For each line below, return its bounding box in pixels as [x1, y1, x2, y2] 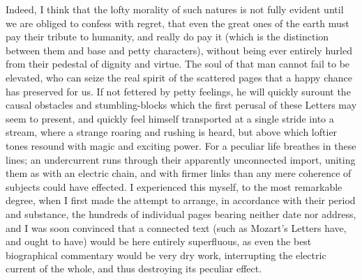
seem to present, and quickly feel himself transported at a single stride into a [6, 111, 334, 125]
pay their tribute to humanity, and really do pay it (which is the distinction [6, 29, 329, 44]
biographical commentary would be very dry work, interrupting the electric [6, 247, 326, 262]
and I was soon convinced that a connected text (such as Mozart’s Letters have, [6, 220, 347, 235]
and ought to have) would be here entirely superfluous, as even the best [6, 234, 312, 249]
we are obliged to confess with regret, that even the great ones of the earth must [6, 15, 349, 30]
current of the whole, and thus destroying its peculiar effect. [6, 261, 262, 276]
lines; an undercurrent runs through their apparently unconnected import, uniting [6, 152, 356, 166]
